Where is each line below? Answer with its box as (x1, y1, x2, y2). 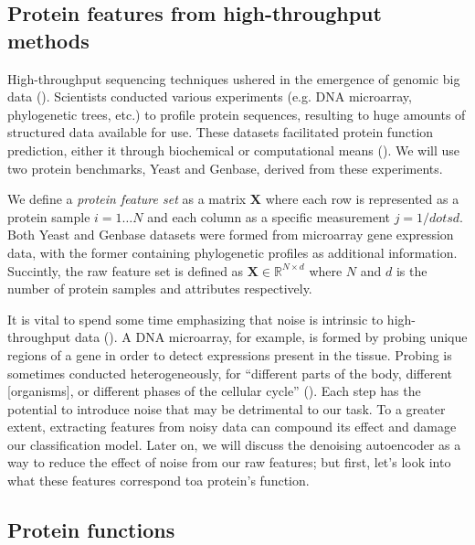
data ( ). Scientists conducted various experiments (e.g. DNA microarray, (7, 87, 412, 106)
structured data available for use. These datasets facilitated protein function (7, 123, 434, 142)
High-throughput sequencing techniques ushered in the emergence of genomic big (7, 69, 460, 88)
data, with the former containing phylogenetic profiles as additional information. (7, 242, 458, 262)
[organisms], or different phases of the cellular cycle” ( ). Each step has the (7, 381, 421, 401)
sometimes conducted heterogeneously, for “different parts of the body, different (7, 363, 453, 382)
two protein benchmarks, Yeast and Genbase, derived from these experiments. (7, 158, 443, 177)
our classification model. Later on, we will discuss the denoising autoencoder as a (7, 434, 461, 454)
